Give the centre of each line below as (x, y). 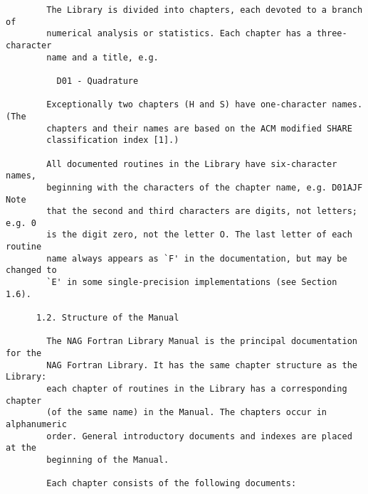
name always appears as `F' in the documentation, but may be (197, 258)
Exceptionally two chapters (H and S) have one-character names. (205, 105)
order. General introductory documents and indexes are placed (199, 436)
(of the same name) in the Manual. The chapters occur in (187, 413)
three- (332, 34)
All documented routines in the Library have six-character (192, 164)
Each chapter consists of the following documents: (172, 484)
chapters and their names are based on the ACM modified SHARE (199, 128)
